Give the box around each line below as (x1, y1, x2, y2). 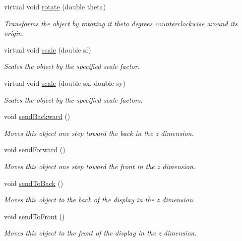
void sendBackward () (4, 111, 70, 121)
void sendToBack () (4, 178, 63, 188)
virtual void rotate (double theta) (4, 1, 106, 11)
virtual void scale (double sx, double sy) (4, 77, 125, 88)
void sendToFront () (4, 211, 65, 221)
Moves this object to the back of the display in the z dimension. (4, 194, 195, 205)
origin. (4, 28, 24, 38)
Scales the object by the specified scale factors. (4, 94, 143, 105)
